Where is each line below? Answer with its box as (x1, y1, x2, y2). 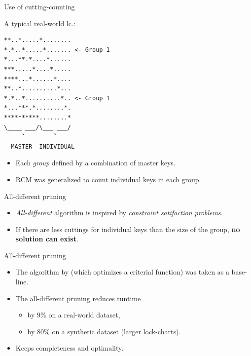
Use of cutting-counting (4, 1, 75, 11)
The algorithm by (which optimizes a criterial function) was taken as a (15, 267, 229, 277)
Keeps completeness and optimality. (15, 343, 124, 353)
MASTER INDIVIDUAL (11, 143, 75, 150)
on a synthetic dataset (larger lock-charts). (52, 326, 181, 336)
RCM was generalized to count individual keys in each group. (15, 174, 201, 184)
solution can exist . (15, 234, 78, 244)
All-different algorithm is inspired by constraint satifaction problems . (15, 207, 223, 218)
